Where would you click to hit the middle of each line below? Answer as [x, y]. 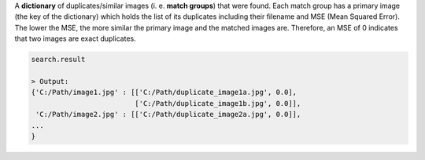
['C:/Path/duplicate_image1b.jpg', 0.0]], [218, 103]
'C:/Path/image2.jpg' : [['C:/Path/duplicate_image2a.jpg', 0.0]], [168, 115]
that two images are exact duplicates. [76, 38]
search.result [58, 60]
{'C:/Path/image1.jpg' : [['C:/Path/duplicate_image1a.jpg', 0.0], [164, 93]
